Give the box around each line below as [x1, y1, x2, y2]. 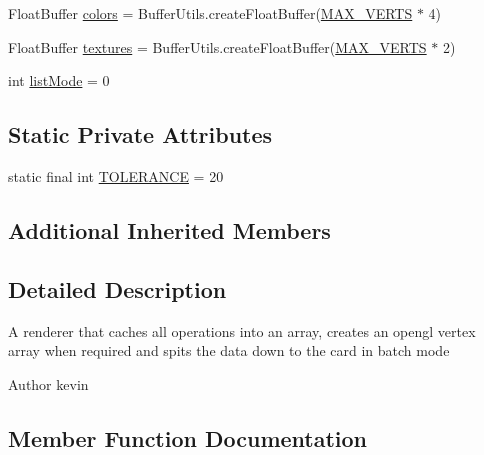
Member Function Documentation [8, 422, 368, 453]
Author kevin [8, 373, 89, 394]
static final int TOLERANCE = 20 [8, 165, 224, 186]
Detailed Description [8, 273, 227, 304]
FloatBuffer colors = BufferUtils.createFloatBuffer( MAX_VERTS [8, 3, 413, 23]
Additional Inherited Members [8, 214, 331, 245]
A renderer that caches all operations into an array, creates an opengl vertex [8, 320, 476, 341]
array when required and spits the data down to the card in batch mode [8, 340, 450, 361]
